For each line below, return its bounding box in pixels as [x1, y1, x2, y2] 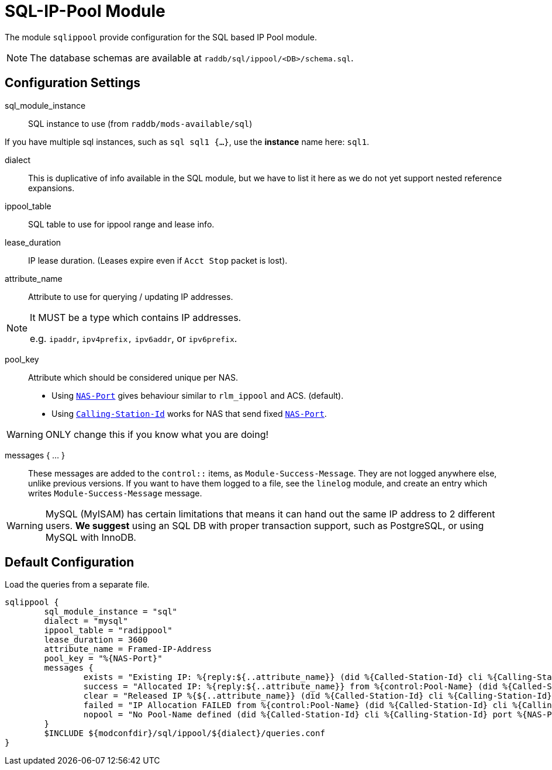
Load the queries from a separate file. [5, 579, 150, 590]
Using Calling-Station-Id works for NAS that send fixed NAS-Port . [51, 408, 327, 419]
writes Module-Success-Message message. [28, 488, 202, 498]
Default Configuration [5, 555, 134, 570]
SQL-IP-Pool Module [5, 1, 165, 21]
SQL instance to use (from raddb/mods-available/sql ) [28, 118, 253, 129]
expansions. [28, 182, 75, 193]
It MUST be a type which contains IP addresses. [30, 311, 241, 323]
